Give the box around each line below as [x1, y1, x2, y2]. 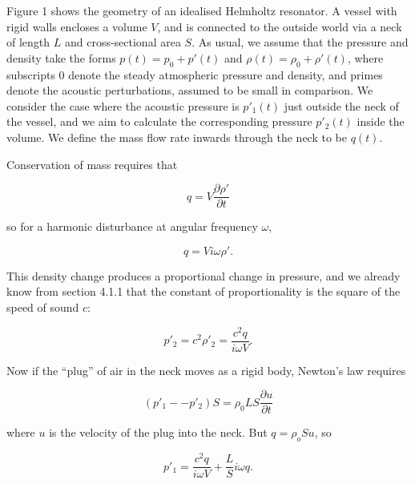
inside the [357, 113, 405, 130]
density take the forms [6, 49, 116, 66]
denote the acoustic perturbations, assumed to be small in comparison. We [6, 82, 373, 99]
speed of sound [6, 298, 79, 315]
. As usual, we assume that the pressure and [191, 34, 409, 50]
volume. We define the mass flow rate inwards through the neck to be [6, 128, 347, 145]
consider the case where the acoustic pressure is [6, 97, 240, 114]
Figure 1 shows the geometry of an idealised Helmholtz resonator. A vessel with [6, 2, 397, 18]
